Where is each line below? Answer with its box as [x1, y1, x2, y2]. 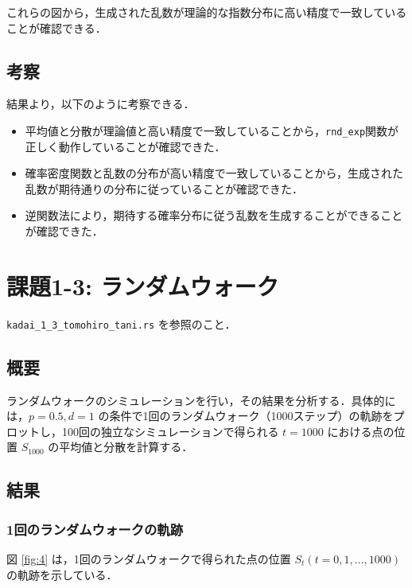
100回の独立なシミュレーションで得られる [61, 423, 279, 439]
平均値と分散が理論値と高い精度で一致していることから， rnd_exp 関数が [25, 122, 399, 138]
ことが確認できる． [6, 19, 107, 36]
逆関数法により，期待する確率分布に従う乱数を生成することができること [25, 207, 403, 224]
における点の [327, 423, 395, 439]
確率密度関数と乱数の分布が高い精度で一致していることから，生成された [25, 165, 403, 181]
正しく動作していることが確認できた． [25, 138, 226, 154]
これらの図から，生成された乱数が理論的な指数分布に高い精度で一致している [6, 4, 407, 20]
